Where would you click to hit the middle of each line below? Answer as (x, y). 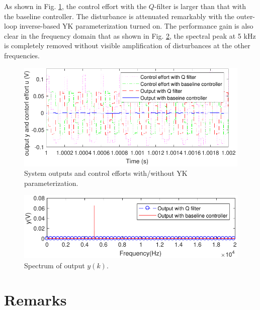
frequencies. (22, 55)
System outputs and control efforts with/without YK (106, 173)
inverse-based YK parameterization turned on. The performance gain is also (136, 26)
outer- (246, 16)
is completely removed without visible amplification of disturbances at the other (127, 45)
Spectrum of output (55, 265)
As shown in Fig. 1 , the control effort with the (75, 6)
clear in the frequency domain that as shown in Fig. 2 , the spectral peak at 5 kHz (130, 35)
